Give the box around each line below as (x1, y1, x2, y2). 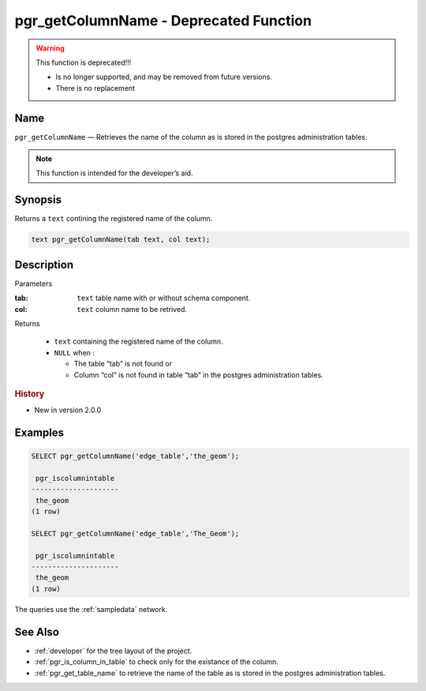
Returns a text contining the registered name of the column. (14, 214, 213, 223)
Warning (35, 43, 65, 53)
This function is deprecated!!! (35, 58, 132, 67)
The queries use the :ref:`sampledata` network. (14, 604, 168, 614)
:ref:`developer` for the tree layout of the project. (34, 646, 192, 655)
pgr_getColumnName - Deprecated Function (14, 12, 312, 29)
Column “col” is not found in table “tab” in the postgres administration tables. (73, 370, 323, 379)
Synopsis (14, 193, 62, 207)
